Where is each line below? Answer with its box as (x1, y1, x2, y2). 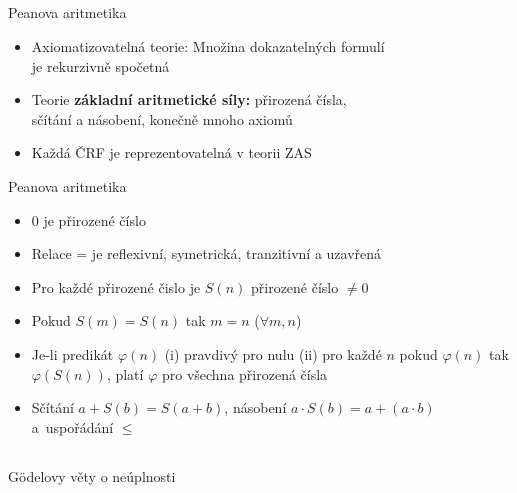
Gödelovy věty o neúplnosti (8, 465, 176, 486)
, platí (106, 363, 144, 384)
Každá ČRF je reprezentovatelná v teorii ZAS (31, 142, 312, 163)
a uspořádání (31, 416, 114, 437)
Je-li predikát (31, 343, 114, 364)
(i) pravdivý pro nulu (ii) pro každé (164, 343, 382, 364)
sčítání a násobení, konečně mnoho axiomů (31, 108, 293, 129)
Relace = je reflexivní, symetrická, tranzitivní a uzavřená (31, 243, 382, 264)
